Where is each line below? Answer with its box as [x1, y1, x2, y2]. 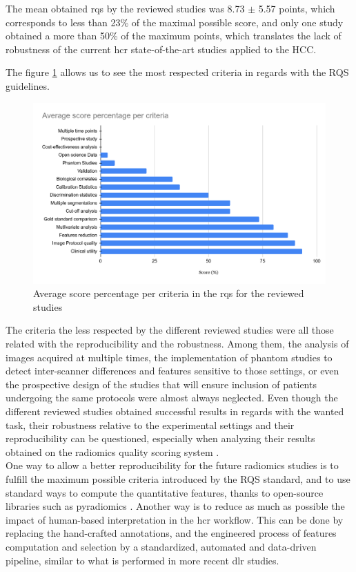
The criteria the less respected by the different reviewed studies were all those [6, 323, 334, 337]
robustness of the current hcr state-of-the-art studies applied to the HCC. [6, 41, 317, 56]
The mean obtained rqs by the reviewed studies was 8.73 [6, 1, 245, 15]
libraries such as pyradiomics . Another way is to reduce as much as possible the [6, 499, 345, 513]
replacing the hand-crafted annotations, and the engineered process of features [6, 526, 337, 540]
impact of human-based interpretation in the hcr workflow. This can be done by [6, 512, 344, 526]
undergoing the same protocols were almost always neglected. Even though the [6, 390, 338, 405]
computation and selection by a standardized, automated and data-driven [6, 539, 317, 553]
